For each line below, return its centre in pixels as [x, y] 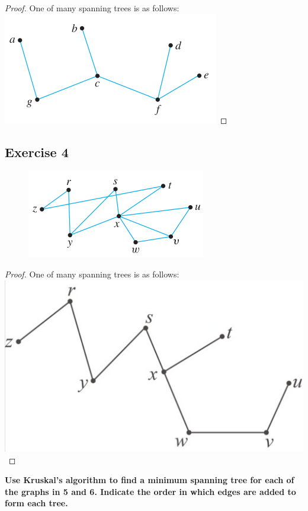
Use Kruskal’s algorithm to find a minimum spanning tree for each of [150, 480]
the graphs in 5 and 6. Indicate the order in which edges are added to [150, 491]
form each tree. [36, 503]
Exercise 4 [37, 151]
